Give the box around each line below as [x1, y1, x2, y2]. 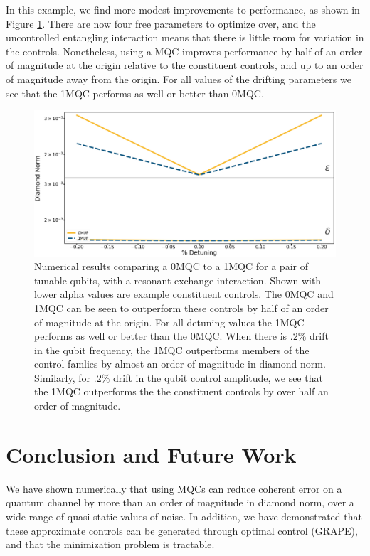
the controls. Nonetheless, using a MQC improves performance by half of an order [6, 43, 363, 58]
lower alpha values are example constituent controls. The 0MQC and [34, 287, 334, 301]
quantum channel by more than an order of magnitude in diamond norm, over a [6, 495, 354, 510]
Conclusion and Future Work [6, 439, 297, 469]
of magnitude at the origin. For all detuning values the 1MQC [34, 314, 305, 329]
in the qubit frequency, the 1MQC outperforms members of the [34, 342, 310, 357]
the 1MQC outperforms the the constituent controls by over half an [34, 384, 329, 399]
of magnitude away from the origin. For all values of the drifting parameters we [6, 71, 351, 86]
